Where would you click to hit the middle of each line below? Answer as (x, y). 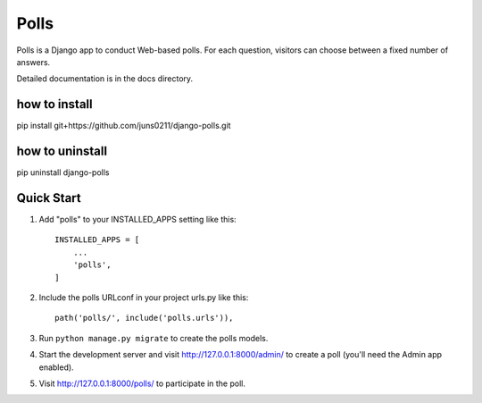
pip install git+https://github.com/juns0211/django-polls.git (124, 126)
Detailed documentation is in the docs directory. (105, 79)
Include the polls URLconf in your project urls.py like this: (144, 298)
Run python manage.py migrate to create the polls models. (154, 338)
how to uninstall (62, 151)
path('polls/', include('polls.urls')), (144, 318)
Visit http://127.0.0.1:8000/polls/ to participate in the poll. (142, 383)
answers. (33, 62)
